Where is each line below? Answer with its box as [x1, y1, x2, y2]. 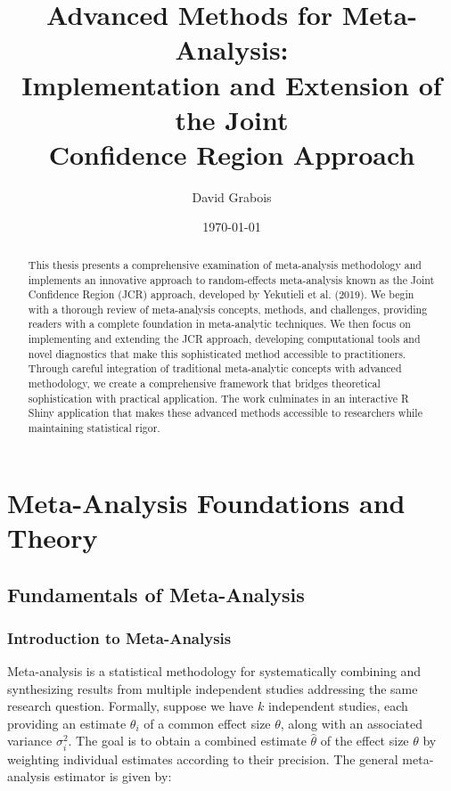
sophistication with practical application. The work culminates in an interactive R [28, 390, 409, 405]
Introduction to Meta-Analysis [7, 626, 232, 648]
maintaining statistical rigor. [28, 420, 160, 436]
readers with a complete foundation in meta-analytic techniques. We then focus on [28, 316, 411, 331]
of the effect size [320, 731, 409, 750]
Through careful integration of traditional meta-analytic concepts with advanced [28, 361, 402, 376]
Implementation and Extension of [21, 66, 442, 102]
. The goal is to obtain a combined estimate [68, 731, 307, 750]
